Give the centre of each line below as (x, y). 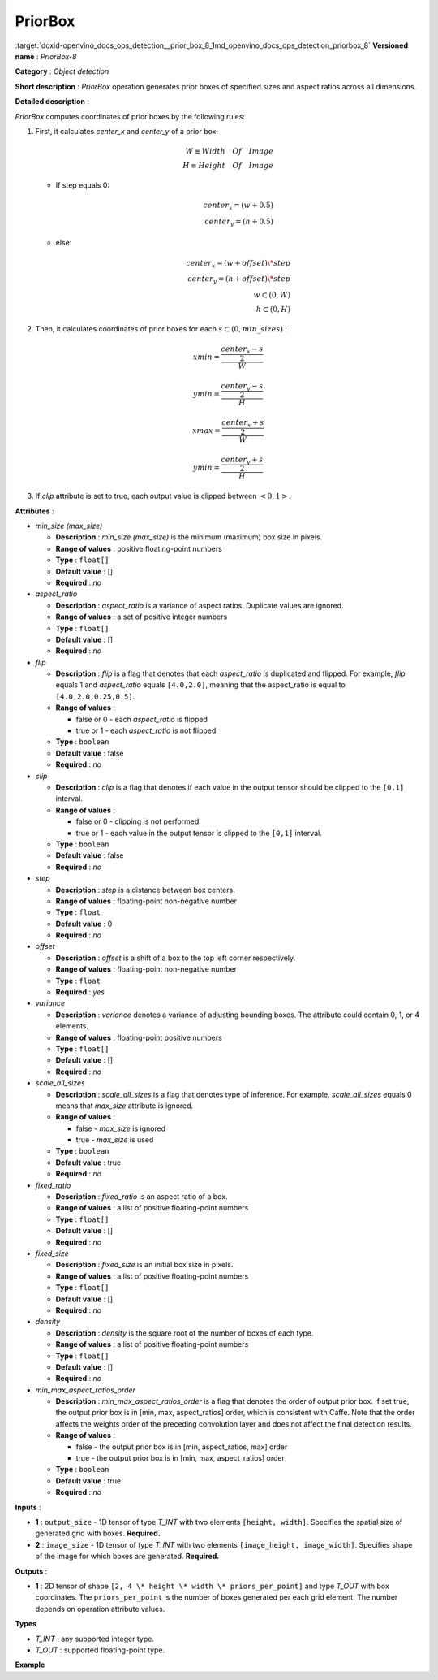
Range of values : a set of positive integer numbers (142, 617)
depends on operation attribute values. (100, 1609)
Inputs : (28, 1507)
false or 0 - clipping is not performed (137, 821)
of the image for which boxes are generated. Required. (127, 1557)
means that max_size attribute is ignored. (125, 1106)
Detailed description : (52, 102)
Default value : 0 (84, 924)
